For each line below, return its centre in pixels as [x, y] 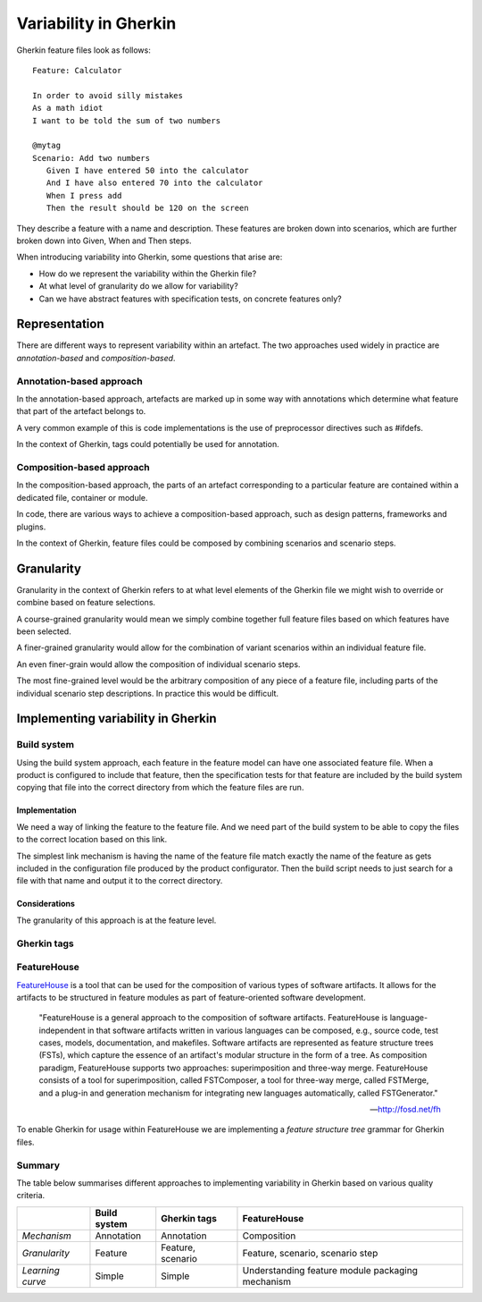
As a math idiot [68, 108]
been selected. [44, 631]
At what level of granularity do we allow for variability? [138, 286]
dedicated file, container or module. [82, 497]
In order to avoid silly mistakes [108, 95]
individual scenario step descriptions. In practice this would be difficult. [148, 693]
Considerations [46, 904]
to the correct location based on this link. [92, 840]
